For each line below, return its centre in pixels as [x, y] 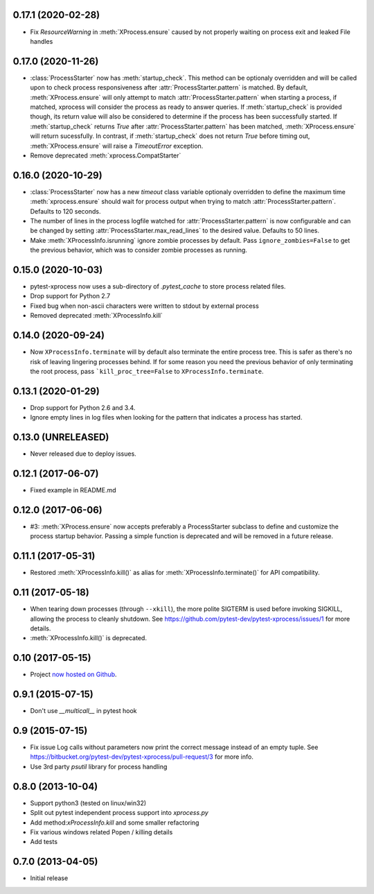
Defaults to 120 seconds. [65, 211]
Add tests [44, 842]
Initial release [49, 878]
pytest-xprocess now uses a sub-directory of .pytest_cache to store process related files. [158, 286]
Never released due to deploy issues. [83, 454]
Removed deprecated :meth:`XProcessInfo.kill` [96, 316]
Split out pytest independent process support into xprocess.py [119, 813]
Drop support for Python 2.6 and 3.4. [83, 407]
